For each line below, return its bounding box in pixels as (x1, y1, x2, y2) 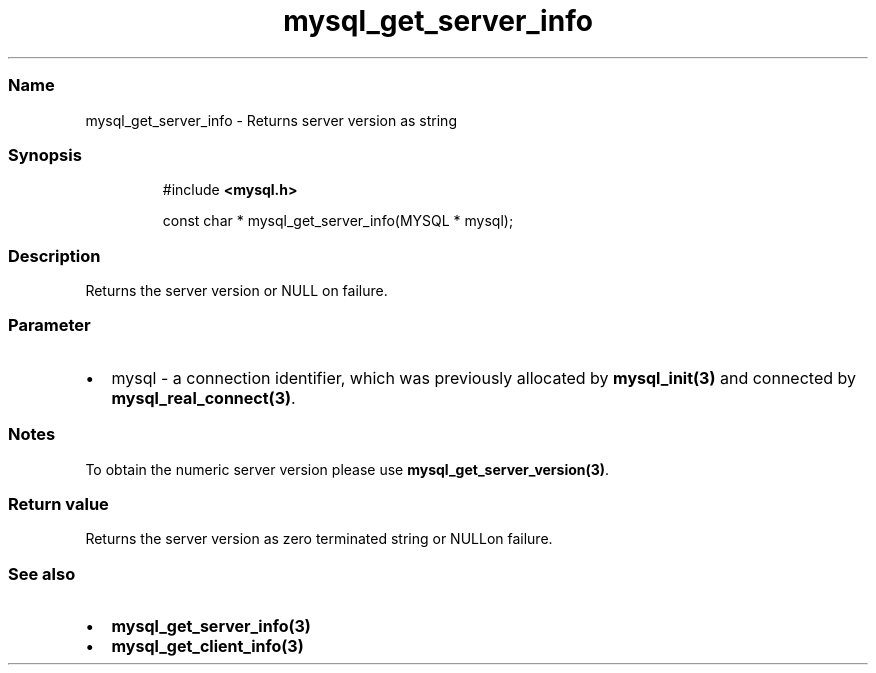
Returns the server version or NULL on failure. (85, 282, 388, 299)
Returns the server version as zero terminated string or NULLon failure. (85, 530, 553, 548)
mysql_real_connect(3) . (111, 387, 296, 408)
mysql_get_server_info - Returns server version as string (85, 111, 457, 129)
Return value (8, 493, 109, 514)
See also (8, 563, 76, 584)
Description (8, 245, 101, 266)
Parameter (8, 315, 91, 336)
